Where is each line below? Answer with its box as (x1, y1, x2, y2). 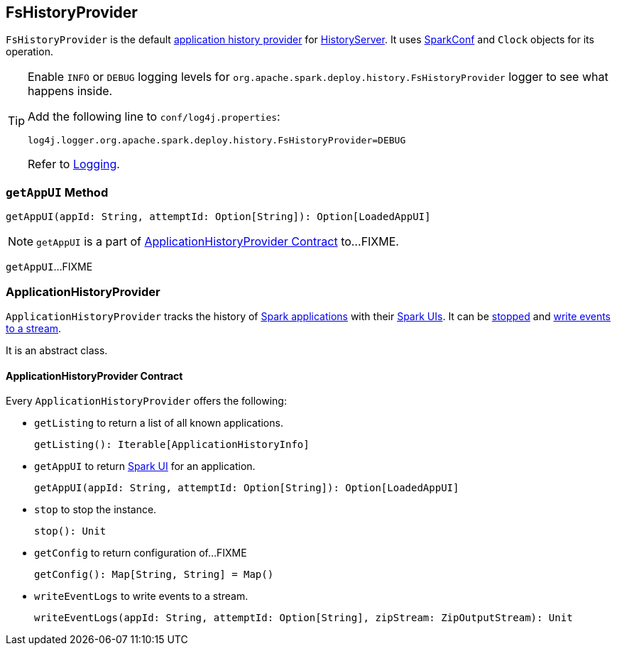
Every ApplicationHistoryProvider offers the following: (6, 395, 287, 407)
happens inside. (28, 84, 113, 99)
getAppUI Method (6, 185, 109, 199)
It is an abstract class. (6, 344, 108, 356)
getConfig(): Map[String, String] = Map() (34, 569, 274, 581)
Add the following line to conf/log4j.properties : (28, 109, 280, 124)
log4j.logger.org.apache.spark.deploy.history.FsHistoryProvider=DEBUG (28, 135, 406, 146)
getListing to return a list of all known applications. (34, 417, 283, 430)
